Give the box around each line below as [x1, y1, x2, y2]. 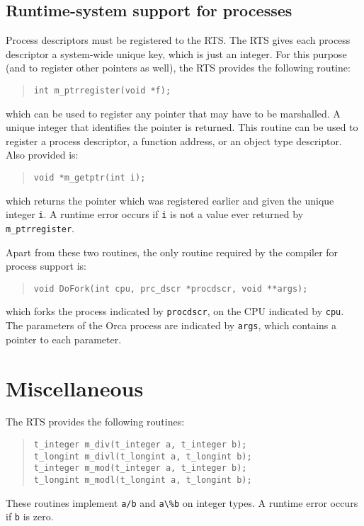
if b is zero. [6, 509, 54, 524]
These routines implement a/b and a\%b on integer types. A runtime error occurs [6, 495, 358, 510]
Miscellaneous [6, 373, 144, 402]
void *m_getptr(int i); [33, 173, 146, 183]
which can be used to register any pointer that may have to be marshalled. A [6, 105, 341, 120]
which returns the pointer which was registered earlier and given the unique [6, 193, 334, 207]
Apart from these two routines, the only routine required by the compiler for [6, 244, 339, 259]
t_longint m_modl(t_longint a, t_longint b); [33, 475, 252, 486]
